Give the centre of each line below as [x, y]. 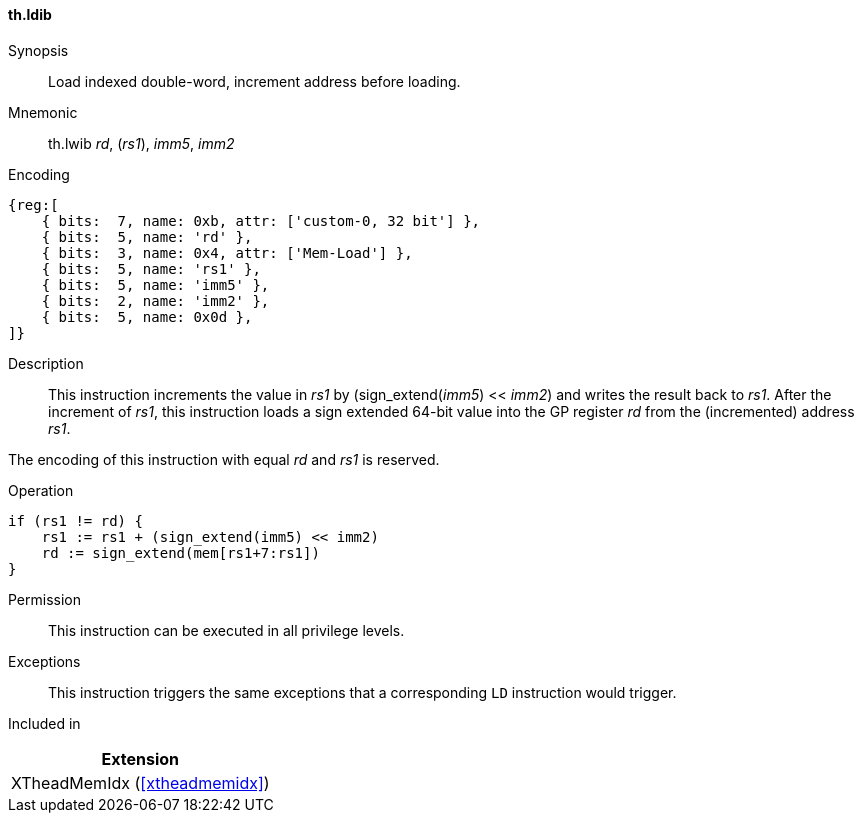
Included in [44, 723]
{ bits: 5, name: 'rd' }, [147, 236]
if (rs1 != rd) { [75, 520]
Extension [140, 758]
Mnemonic [43, 112]
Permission [45, 599]
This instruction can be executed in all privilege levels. [226, 630]
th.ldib [30, 14]
